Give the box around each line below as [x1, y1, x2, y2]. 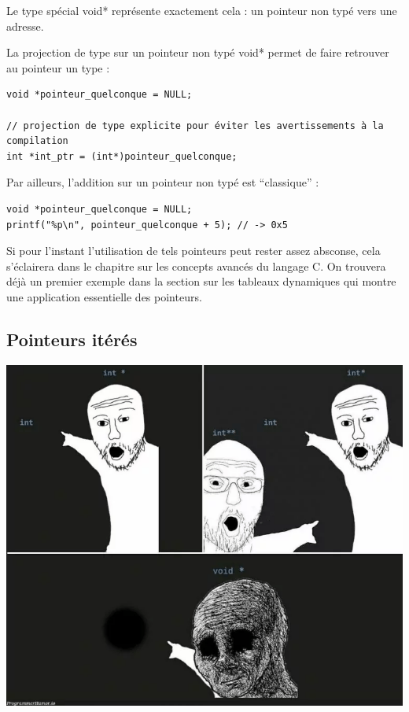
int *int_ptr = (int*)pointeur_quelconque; [6, 150, 238, 162]
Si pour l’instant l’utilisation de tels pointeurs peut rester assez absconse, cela [6, 242, 381, 259]
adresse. [6, 17, 44, 34]
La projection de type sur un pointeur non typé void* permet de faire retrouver [6, 44, 389, 61]
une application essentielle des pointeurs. [6, 288, 202, 304]
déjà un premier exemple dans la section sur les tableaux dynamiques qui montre [6, 273, 396, 290]
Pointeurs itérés [6, 326, 138, 351]
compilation [6, 135, 68, 147]
